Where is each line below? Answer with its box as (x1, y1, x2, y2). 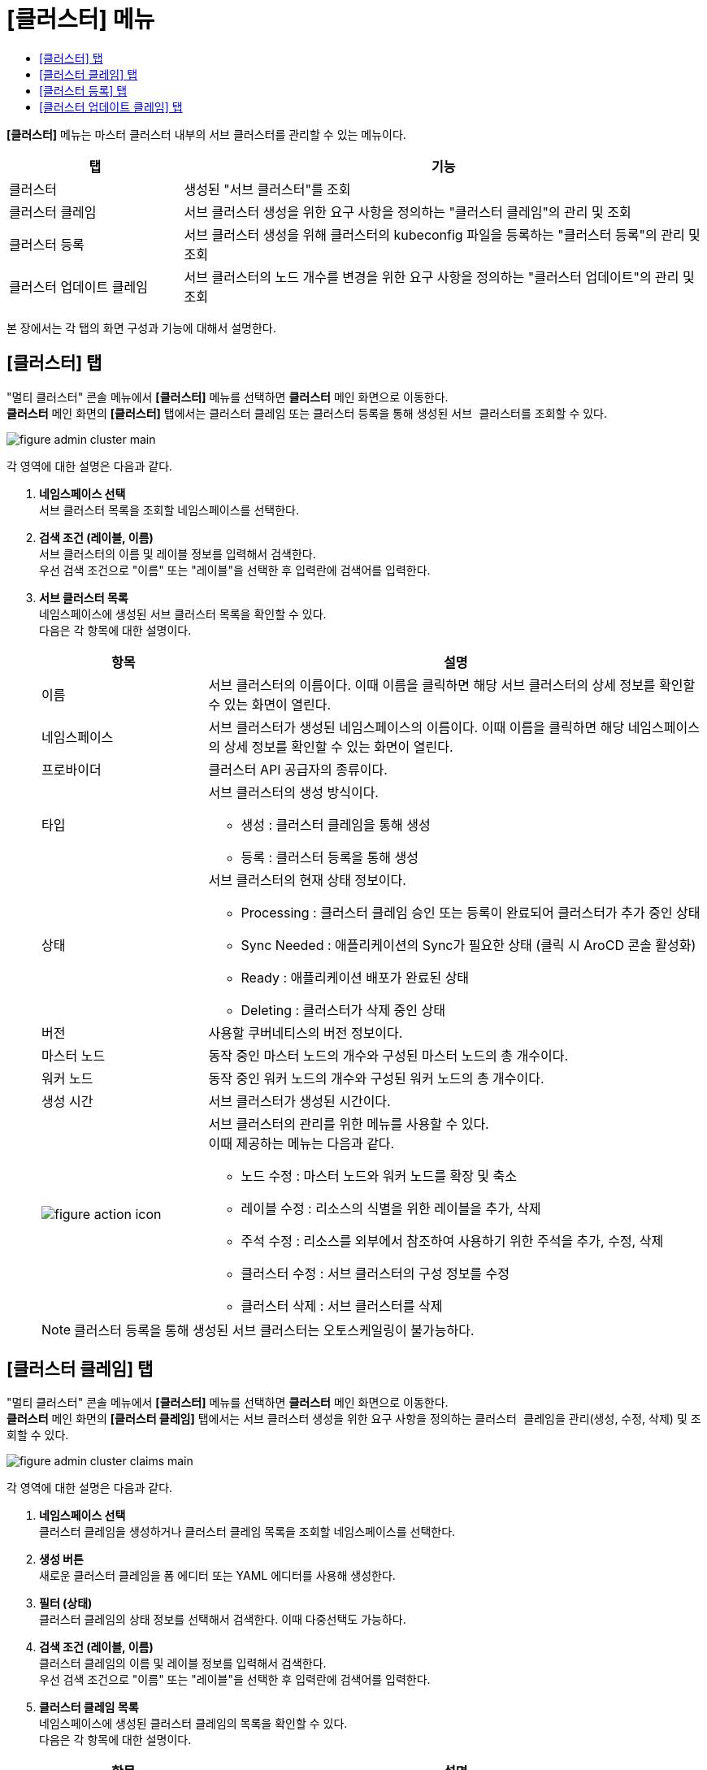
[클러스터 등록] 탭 (39, 83, 128, 98)
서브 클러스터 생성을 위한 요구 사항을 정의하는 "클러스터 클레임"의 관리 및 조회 (184, 203, 631, 220)
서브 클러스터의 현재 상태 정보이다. (208, 871, 406, 888)
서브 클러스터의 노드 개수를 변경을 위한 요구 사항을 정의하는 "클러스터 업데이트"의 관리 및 (184, 268, 695, 285)
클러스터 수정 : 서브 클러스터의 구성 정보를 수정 (241, 1265, 510, 1282)
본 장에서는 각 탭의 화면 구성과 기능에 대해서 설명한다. (7, 320, 276, 335)
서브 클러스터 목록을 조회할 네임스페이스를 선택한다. (39, 502, 299, 517)
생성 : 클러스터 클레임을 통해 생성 (241, 816, 431, 833)
